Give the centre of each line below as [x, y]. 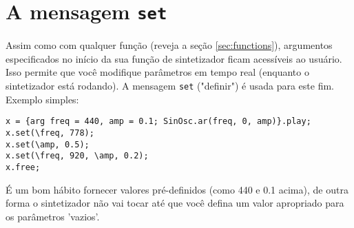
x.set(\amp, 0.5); [48, 144]
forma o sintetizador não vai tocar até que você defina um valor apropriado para [175, 203]
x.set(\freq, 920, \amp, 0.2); [77, 156]
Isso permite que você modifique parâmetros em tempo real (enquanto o [157, 72]
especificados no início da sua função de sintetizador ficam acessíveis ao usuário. [174, 58]
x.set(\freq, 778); [50, 133]
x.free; [23, 167]
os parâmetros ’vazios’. [53, 216]
